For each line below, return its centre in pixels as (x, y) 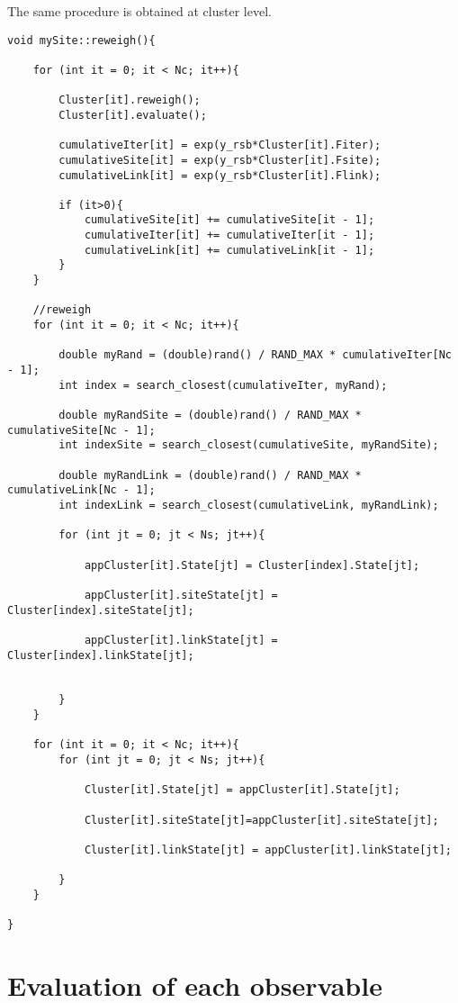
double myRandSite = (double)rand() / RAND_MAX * (210, 415)
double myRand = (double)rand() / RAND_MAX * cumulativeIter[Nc (255, 355)
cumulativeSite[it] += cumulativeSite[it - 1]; (229, 220)
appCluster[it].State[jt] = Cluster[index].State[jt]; (252, 565)
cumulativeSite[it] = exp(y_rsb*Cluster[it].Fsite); (220, 160)
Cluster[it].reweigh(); (130, 100)
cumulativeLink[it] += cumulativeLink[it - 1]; (229, 250)
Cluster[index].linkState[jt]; (101, 655)
